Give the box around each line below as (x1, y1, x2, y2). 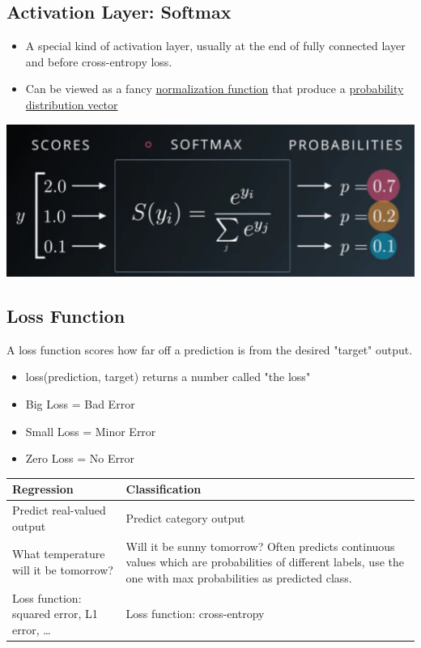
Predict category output (125, 509, 245, 526)
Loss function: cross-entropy (125, 605, 265, 622)
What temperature (12, 545, 105, 562)
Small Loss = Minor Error (25, 422, 156, 439)
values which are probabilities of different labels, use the (125, 553, 404, 570)
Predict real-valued (12, 502, 106, 519)
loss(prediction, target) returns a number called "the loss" (25, 368, 311, 385)
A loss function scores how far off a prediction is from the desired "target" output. (6, 341, 413, 358)
